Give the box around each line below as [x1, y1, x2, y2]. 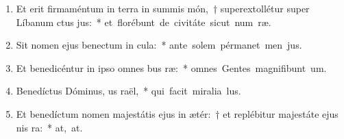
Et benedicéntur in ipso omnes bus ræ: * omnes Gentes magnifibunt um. [16, 60, 327, 75]
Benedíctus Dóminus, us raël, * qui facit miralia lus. [16, 84, 241, 98]
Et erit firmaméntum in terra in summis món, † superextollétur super [16, 1, 310, 15]
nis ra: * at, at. [16, 120, 83, 134]
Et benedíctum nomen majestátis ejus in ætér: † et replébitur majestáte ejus [16, 106, 339, 121]
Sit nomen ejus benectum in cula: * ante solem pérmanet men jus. [16, 38, 302, 52]
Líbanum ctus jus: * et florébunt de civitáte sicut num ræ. [16, 14, 271, 29]
